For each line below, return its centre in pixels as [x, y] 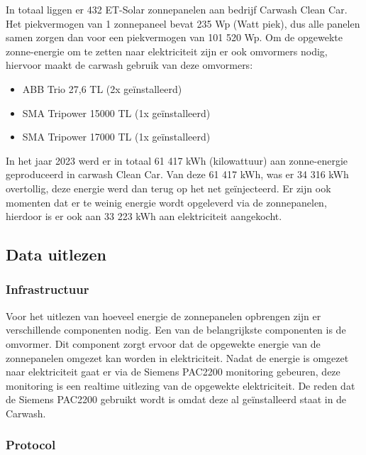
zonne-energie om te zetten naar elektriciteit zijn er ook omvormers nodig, [167, 51]
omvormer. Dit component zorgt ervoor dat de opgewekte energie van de [163, 343]
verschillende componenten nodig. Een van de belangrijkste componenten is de [176, 330]
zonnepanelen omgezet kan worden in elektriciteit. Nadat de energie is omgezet [177, 357]
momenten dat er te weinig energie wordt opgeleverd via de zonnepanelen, [166, 202]
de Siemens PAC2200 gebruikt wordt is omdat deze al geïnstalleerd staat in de [176, 399]
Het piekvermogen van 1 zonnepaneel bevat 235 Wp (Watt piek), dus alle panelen [183, 23]
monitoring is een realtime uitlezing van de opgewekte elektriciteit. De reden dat [181, 385]
